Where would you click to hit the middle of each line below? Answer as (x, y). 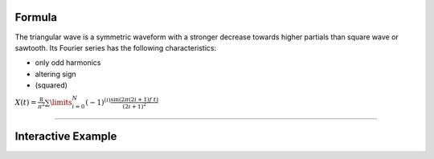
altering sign (55, 74)
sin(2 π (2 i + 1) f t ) (134, 100)
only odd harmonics (68, 63)
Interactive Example (66, 137)
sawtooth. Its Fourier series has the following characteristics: (116, 47)
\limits (61, 103)
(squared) (51, 85)
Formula (36, 17)
